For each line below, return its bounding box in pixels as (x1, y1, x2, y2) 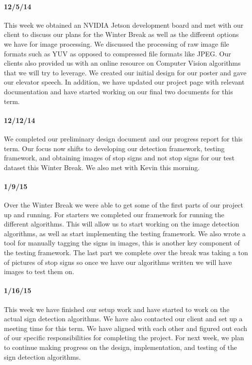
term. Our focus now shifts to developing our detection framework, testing (4, 143, 225, 153)
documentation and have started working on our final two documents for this (4, 86, 233, 96)
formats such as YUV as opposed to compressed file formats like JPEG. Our (4, 48, 231, 58)
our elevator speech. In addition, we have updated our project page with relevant (4, 77, 245, 87)
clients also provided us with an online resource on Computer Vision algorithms (4, 58, 241, 68)
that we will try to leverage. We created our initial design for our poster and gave (4, 67, 247, 77)
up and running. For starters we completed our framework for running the (4, 209, 224, 219)
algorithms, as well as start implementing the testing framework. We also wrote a (4, 228, 246, 238)
